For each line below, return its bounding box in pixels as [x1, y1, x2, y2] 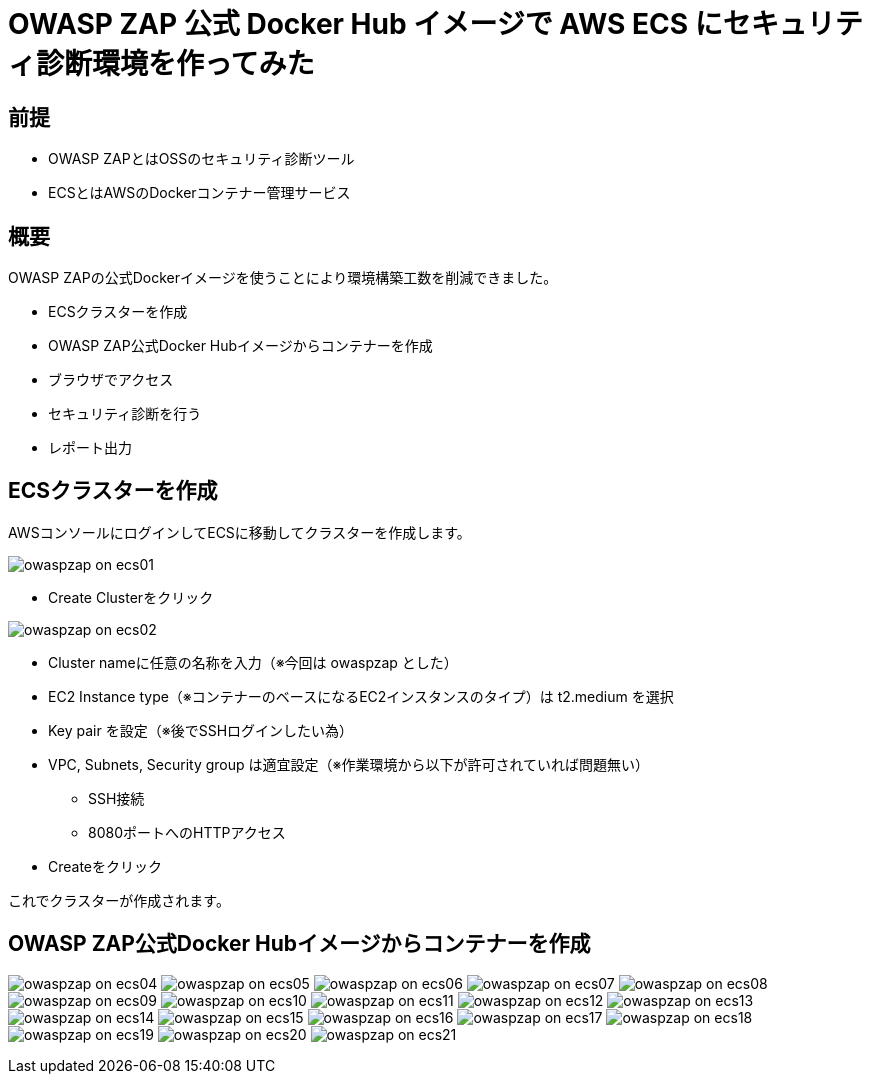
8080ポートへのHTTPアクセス [88, 823, 286, 841]
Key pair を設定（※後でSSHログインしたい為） [48, 721, 354, 739]
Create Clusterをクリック [48, 588, 214, 606]
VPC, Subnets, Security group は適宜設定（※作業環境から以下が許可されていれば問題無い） [48, 755, 650, 773]
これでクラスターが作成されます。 [8, 891, 230, 909]
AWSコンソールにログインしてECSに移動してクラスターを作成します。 [8, 523, 471, 541]
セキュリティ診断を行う [48, 405, 202, 423]
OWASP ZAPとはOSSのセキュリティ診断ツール [48, 150, 355, 168]
